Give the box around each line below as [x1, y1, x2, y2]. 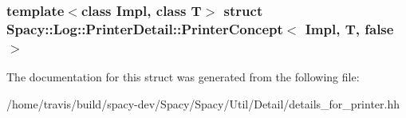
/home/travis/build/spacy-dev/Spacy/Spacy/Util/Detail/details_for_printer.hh [6, 95, 400, 112]
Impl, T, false [305, 18, 394, 38]
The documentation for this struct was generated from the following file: [6, 69, 360, 85]
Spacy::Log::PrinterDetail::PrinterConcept [6, 18, 283, 38]
